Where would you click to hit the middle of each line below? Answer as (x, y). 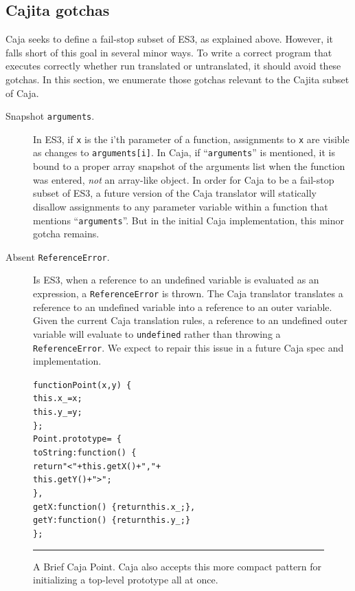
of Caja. (22, 93)
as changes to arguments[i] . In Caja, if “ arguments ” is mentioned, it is (184, 152)
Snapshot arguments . (50, 116)
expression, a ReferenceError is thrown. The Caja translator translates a (188, 293)
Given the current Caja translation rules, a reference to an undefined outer (190, 320)
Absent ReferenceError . (58, 256)
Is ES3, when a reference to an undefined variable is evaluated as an (176, 280)
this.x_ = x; (58, 399)
